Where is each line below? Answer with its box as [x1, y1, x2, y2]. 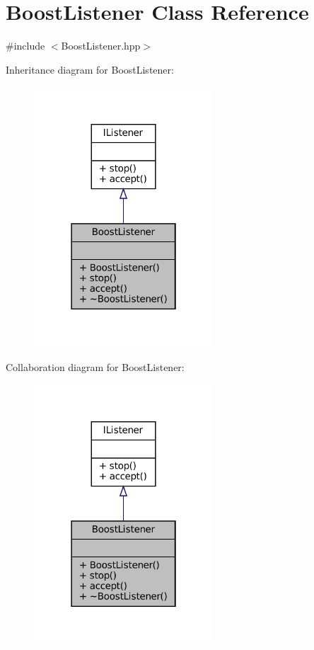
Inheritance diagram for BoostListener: [6, 62, 174, 76]
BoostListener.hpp [61, 38, 141, 53]
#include [6, 38, 45, 53]
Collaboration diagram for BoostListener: [6, 359, 185, 374]
